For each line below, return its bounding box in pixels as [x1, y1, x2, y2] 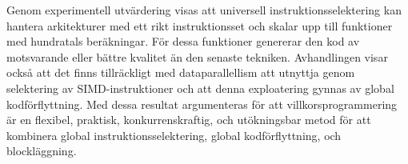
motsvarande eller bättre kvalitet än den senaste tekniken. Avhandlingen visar [6, 48, 388, 65]
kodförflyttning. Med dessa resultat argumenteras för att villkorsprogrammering [6, 95, 398, 112]
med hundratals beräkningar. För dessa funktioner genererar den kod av [6, 33, 360, 50]
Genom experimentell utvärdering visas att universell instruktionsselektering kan [6, 2, 402, 18]
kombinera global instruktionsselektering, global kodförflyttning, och [6, 126, 342, 143]
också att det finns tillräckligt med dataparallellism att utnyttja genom [6, 64, 355, 81]
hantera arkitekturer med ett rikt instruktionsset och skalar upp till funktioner [6, 17, 393, 34]
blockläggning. [6, 142, 77, 159]
